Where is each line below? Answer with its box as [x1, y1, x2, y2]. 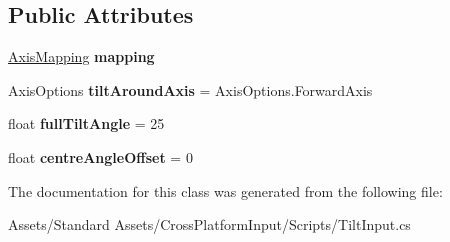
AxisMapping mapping [8, 46, 155, 67]
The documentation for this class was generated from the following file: [8, 180, 443, 201]
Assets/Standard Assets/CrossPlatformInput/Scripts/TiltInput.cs [8, 214, 411, 235]
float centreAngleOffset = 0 [8, 146, 193, 167]
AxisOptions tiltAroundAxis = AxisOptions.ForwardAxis [8, 79, 373, 100]
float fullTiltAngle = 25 [8, 113, 165, 134]
